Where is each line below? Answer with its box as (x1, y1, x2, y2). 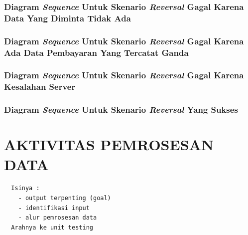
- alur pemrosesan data (18, 214, 97, 222)
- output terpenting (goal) (18, 195, 111, 202)
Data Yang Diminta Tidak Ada (4, 11, 131, 24)
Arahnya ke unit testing (11, 224, 93, 231)
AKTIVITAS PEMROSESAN (4, 134, 214, 155)
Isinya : (11, 185, 40, 192)
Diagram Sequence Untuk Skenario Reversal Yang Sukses (4, 103, 238, 116)
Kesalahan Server (4, 80, 76, 93)
